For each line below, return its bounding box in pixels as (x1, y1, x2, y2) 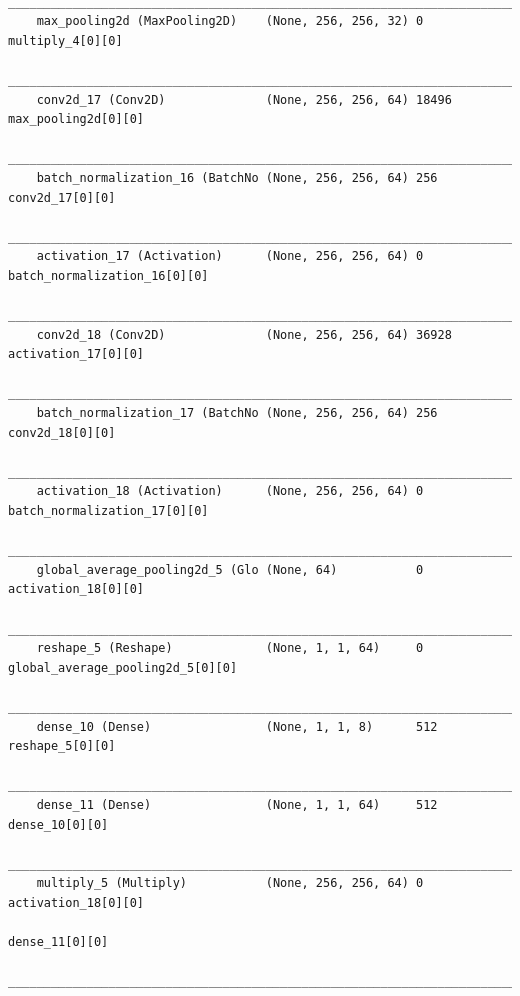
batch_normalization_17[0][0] (8, 504, 209, 519)
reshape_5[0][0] (8, 739, 116, 754)
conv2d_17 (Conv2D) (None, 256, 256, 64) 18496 (36, 92, 452, 107)
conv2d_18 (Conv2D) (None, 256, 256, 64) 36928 (36, 327, 452, 342)
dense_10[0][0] (8, 817, 109, 832)
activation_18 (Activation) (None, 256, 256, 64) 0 (36, 484, 424, 499)
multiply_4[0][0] (8, 33, 123, 48)
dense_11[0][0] (8, 935, 109, 950)
